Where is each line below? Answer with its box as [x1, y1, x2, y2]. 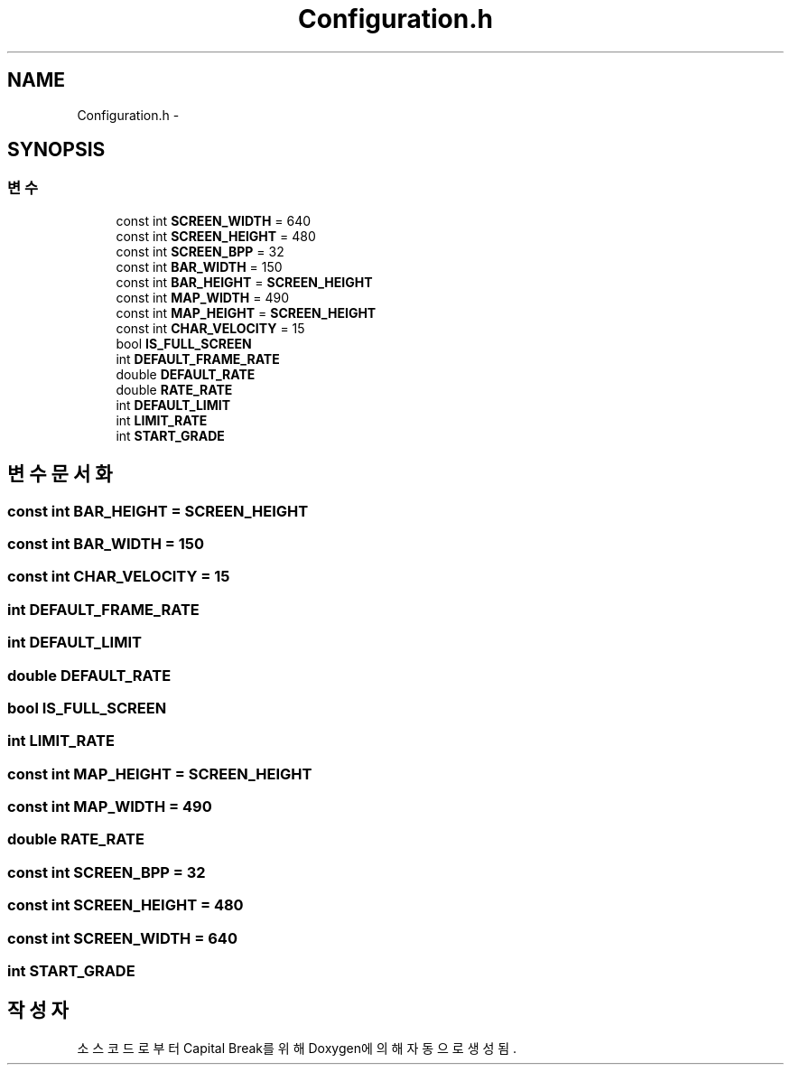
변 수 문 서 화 [7, 462, 113, 486]
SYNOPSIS [7, 138, 106, 162]
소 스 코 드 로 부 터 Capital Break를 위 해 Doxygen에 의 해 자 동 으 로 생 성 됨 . [77, 1039, 517, 1056]
